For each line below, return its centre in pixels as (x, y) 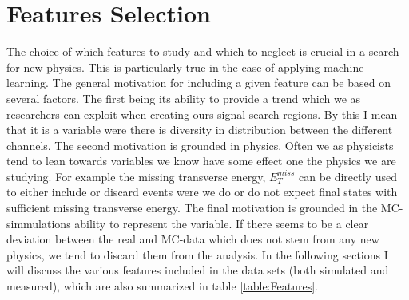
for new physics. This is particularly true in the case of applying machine (185, 67)
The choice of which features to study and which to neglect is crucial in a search (203, 51)
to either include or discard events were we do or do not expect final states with (202, 192)
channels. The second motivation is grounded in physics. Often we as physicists (200, 145)
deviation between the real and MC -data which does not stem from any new (193, 239)
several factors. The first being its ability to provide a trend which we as (184, 98)
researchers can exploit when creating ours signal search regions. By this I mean (202, 114)
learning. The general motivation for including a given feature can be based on (199, 83)
